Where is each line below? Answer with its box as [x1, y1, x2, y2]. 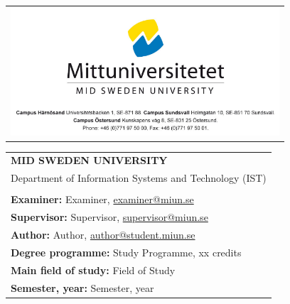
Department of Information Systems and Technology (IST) [11, 170, 267, 185]
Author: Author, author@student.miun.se [11, 227, 195, 242]
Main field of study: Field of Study [11, 262, 176, 277]
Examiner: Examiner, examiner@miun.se [11, 192, 194, 207]
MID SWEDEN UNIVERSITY [11, 153, 168, 168]
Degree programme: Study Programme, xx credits [11, 244, 242, 259]
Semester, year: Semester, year [11, 280, 154, 295]
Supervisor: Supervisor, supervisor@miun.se [11, 210, 208, 224]
